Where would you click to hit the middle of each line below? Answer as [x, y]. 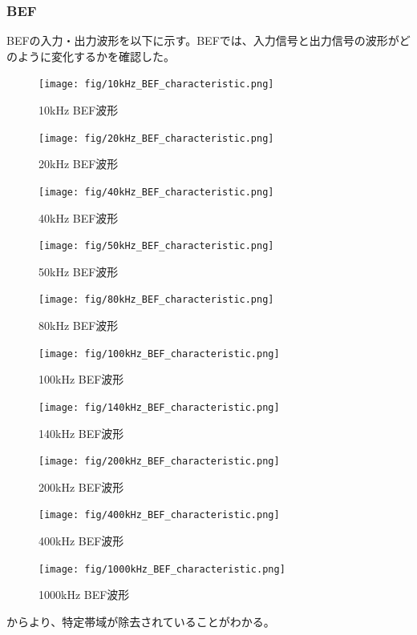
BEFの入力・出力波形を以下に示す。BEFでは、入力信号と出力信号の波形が [203, 40]
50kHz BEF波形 [79, 271]
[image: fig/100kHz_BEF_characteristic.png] [159, 354]
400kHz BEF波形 [81, 541]
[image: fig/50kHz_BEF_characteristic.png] [156, 246]
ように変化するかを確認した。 [96, 56]
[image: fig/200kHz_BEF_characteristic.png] [159, 462]
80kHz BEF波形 [79, 326]
